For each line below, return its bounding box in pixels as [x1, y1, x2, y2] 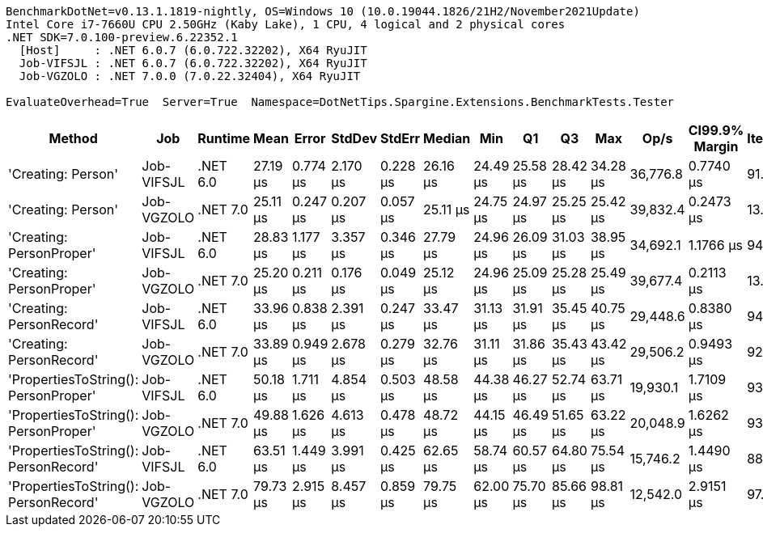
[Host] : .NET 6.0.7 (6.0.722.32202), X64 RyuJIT [19, 44, 367, 57]
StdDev [331, 130, 377, 146]
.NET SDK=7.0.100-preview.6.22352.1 [6, 31, 238, 44]
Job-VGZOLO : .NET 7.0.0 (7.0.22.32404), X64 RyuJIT [19, 70, 361, 82]
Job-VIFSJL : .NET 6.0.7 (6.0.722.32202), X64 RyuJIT [19, 57, 367, 70]
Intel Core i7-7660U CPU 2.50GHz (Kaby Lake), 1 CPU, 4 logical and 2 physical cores [6, 18, 566, 31]
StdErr [379, 130, 421, 146]
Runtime [197, 130, 251, 146]
